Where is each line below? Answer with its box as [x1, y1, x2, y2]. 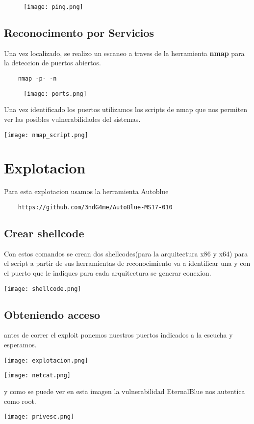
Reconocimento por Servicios [4, 25, 154, 40]
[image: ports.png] [24, 90, 87, 97]
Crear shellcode [4, 225, 84, 240]
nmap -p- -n [18, 75, 57, 83]
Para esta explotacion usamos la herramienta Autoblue [4, 186, 169, 197]
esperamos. [4, 339, 37, 350]
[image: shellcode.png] [4, 285, 81, 292]
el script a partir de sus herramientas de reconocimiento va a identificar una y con [4, 258, 251, 268]
